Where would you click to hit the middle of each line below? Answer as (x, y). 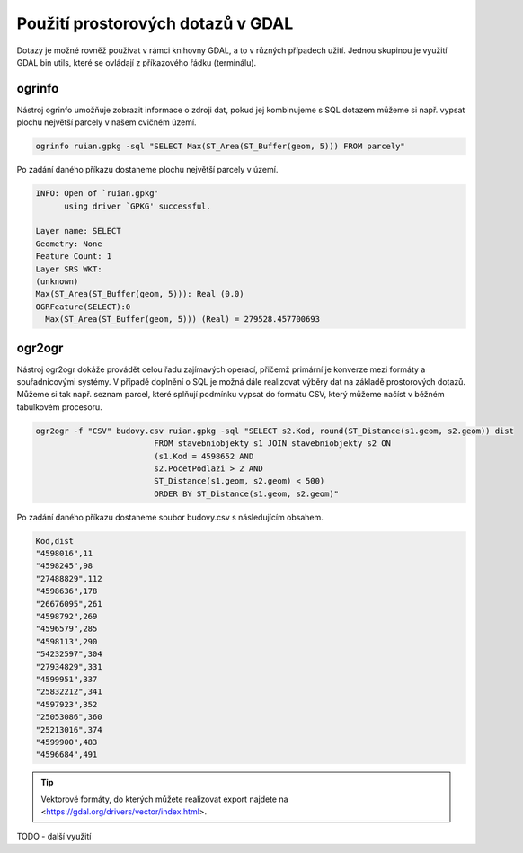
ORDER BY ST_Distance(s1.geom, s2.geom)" (247, 493)
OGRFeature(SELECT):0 (83, 307)
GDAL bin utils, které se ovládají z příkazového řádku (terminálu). (137, 62)
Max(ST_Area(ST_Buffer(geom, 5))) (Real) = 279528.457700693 (183, 320)
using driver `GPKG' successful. (137, 206)
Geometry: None (69, 244)
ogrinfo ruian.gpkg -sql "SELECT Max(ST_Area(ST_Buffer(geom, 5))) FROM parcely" (221, 147)
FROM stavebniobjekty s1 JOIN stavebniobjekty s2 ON (272, 444)
